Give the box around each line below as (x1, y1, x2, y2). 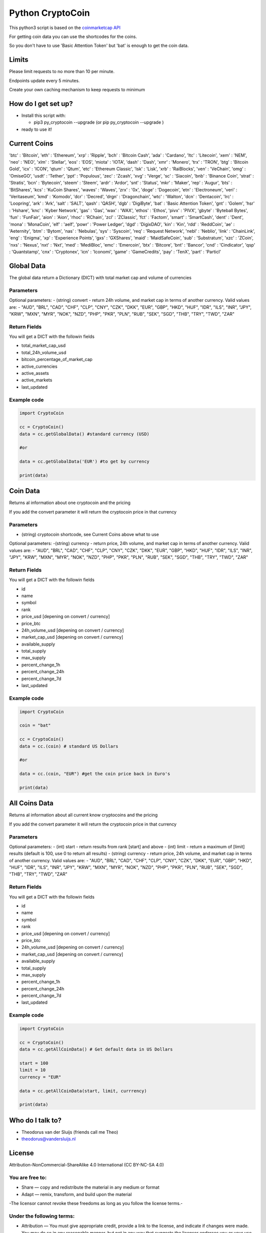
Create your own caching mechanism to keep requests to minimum (9, 87, 145, 93)
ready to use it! (21, 126, 52, 132)
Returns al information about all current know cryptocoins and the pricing (9, 812, 158, 818)
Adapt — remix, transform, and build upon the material (21, 1191, 132, 1197)
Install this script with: (21, 112, 66, 118)
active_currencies (21, 363, 58, 369)
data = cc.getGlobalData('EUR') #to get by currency (19, 459, 150, 465)
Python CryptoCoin (9, 7, 90, 18)
